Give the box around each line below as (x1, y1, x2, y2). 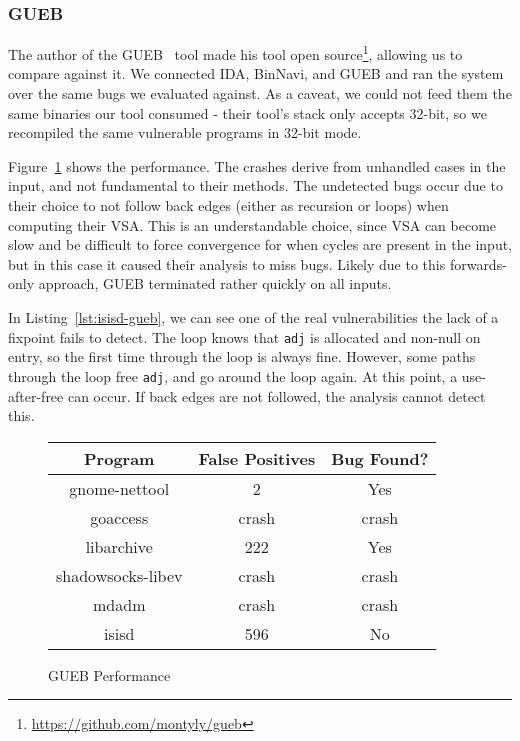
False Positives (198, 446, 316, 470)
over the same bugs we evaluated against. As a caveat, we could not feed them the (8, 83, 512, 104)
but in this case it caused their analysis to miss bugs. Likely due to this (8, 253, 446, 274)
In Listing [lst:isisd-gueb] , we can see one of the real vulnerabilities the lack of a (8, 307, 499, 327)
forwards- (449, 253, 507, 274)
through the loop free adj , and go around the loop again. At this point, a (8, 365, 458, 386)
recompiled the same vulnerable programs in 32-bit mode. (8, 122, 362, 143)
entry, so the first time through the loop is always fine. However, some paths (8, 346, 476, 367)
